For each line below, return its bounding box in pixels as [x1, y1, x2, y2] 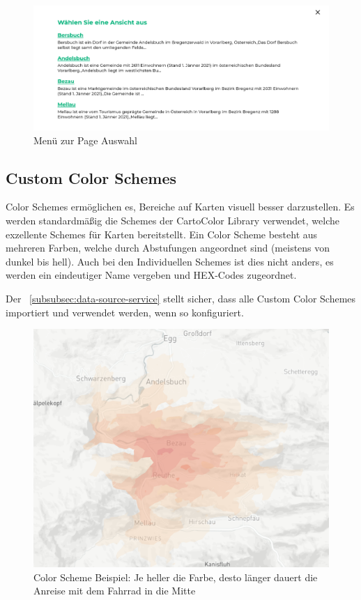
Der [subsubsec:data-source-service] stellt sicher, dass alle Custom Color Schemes [6, 291, 356, 305]
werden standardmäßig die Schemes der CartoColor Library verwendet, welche [6, 213, 339, 228]
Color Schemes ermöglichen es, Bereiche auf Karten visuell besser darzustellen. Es [6, 199, 355, 214]
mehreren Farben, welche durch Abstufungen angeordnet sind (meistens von [6, 240, 330, 255]
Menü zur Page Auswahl [33, 132, 137, 147]
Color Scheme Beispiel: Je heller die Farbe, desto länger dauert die [33, 569, 318, 584]
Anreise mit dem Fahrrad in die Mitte [33, 583, 196, 598]
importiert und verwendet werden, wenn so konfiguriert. [6, 305, 244, 319]
